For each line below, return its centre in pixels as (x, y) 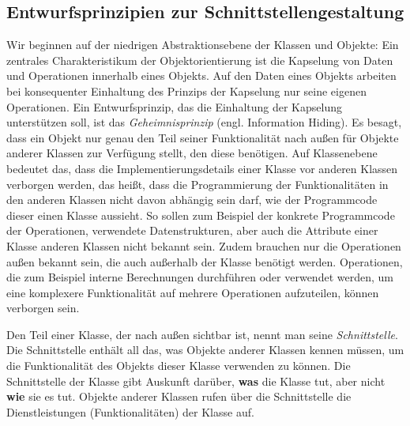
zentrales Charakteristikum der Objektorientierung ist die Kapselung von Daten (200, 60)
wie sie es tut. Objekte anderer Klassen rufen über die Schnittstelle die (179, 396)
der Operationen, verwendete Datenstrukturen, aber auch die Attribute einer (192, 230)
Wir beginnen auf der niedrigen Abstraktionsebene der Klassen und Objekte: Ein (203, 45)
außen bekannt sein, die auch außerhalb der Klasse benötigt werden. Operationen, (205, 261)
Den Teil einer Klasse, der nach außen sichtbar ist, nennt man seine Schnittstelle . (202, 334)
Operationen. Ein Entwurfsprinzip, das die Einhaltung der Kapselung (174, 106)
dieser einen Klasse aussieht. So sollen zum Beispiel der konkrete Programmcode (201, 215)
